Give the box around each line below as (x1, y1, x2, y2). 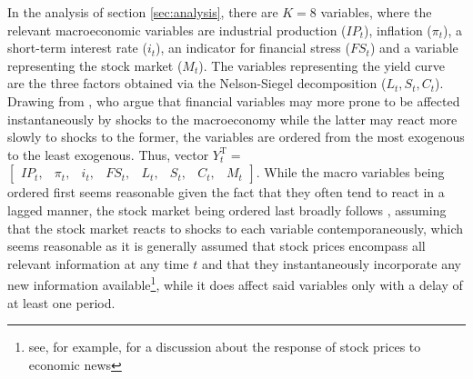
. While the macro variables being (256, 163, 445, 182)
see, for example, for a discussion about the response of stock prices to (28, 337, 421, 356)
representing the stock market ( (7, 55, 183, 75)
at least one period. (7, 293, 116, 312)
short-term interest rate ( (7, 38, 147, 57)
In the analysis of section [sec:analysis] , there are (7, 3, 278, 21)
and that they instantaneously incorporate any (201, 254, 461, 273)
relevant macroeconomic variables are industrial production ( (7, 20, 347, 39)
